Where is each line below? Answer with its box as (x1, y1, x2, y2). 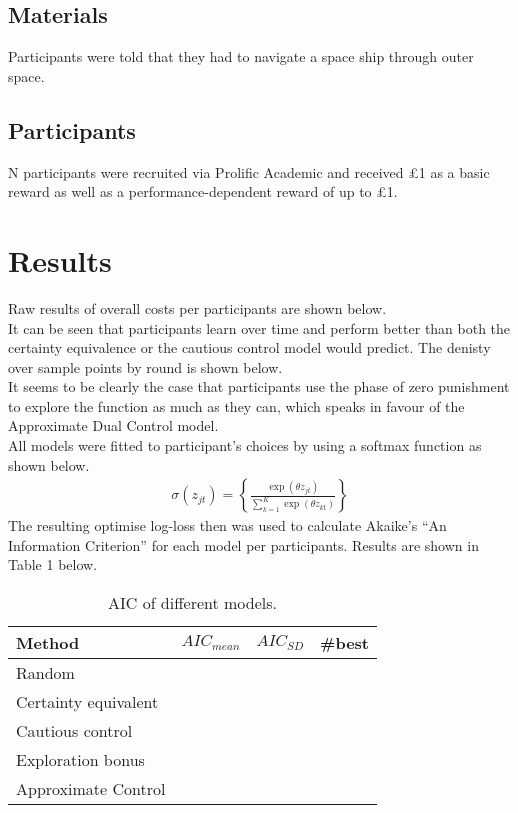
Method (16, 631, 80, 655)
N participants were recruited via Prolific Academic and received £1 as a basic (8, 161, 490, 182)
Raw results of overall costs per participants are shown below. (8, 297, 387, 318)
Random (16, 661, 75, 685)
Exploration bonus (16, 748, 145, 772)
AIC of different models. (107, 591, 277, 615)
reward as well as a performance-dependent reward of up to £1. (8, 181, 398, 202)
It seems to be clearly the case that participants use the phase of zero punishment (8, 376, 510, 397)
